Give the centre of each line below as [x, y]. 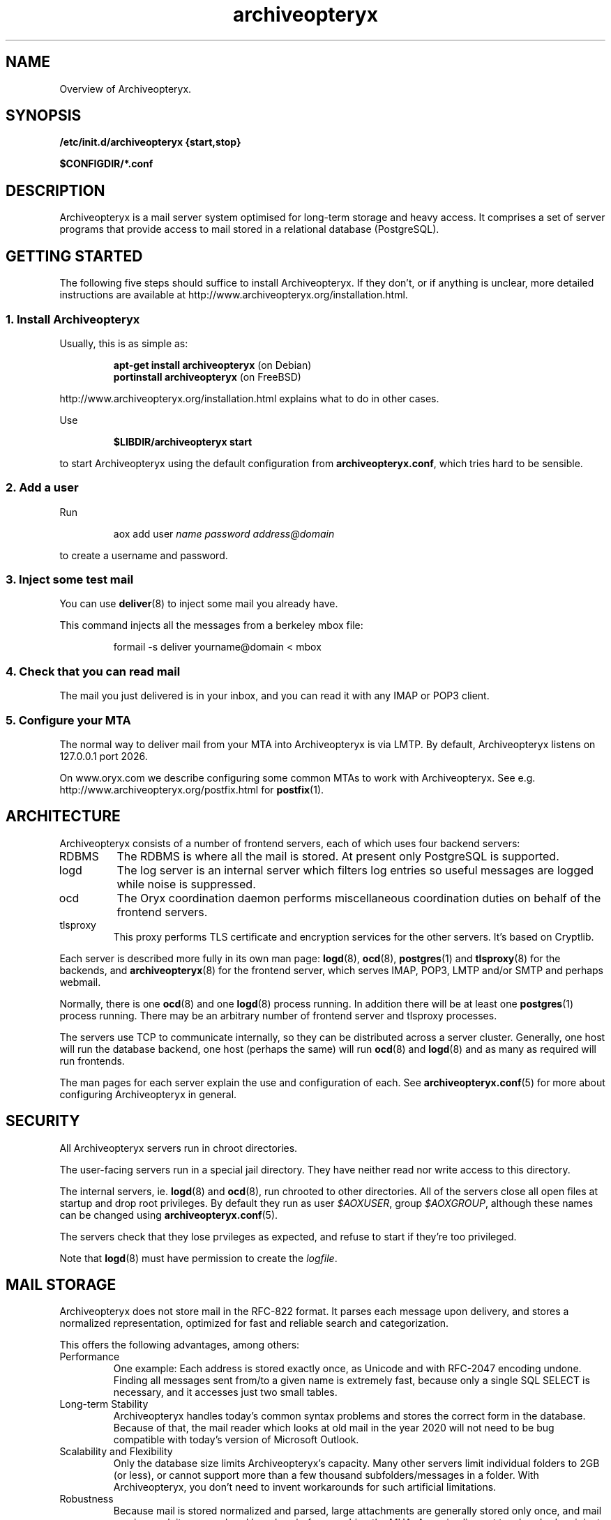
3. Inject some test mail [70, 579]
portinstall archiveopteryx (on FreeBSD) [207, 377]
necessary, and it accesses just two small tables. [225, 1392]
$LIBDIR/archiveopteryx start [183, 441]
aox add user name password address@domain [224, 533]
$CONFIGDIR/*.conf [106, 164]
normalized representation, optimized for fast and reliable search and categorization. [254, 1323]
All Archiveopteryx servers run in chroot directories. [179, 1148]
